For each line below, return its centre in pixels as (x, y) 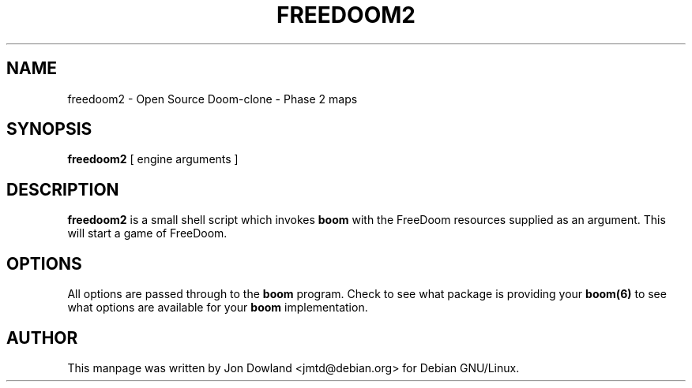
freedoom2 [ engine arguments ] (153, 159)
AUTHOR (42, 338)
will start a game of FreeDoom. (147, 233)
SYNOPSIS (49, 129)
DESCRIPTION (63, 189)
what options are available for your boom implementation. (218, 308)
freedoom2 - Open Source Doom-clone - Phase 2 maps (212, 99)
